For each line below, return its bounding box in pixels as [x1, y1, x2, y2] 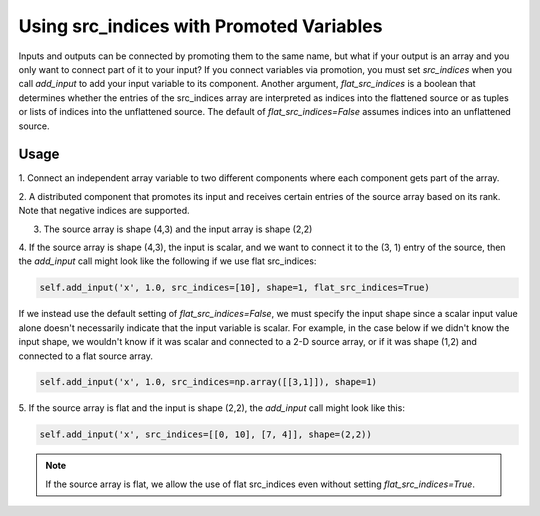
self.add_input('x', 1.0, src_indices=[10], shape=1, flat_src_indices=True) [39, 282, 430, 294]
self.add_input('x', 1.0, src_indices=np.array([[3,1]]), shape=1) [39, 376, 378, 388]
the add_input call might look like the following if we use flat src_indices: [18, 255, 317, 267]
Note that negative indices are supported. [18, 205, 190, 217]
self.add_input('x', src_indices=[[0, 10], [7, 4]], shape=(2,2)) [39, 429, 372, 440]
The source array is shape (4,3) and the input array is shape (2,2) [43, 223, 313, 235]
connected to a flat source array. [18, 350, 154, 362]
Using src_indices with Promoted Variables [18, 15, 383, 37]
